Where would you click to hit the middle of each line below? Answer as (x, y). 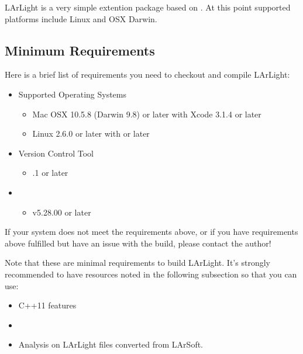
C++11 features (47, 305)
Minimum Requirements (80, 50)
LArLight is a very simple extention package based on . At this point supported (148, 7)
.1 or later (50, 173)
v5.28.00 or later (62, 212)
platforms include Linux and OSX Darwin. (81, 18)
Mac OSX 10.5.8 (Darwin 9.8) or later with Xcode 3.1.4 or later (147, 114)
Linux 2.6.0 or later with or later (91, 133)
